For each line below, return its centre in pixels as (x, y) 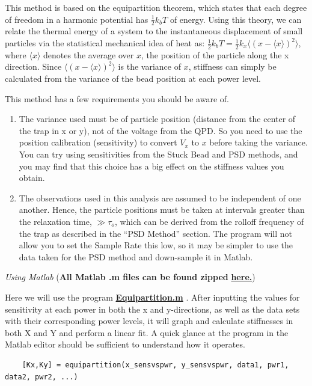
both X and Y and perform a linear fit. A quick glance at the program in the (147, 332)
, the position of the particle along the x (215, 54)
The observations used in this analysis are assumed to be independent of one (160, 198)
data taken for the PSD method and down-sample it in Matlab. (136, 256)
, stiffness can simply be (232, 66)
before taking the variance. (258, 142)
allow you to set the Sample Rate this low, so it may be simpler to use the (156, 245)
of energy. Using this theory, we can (236, 19)
